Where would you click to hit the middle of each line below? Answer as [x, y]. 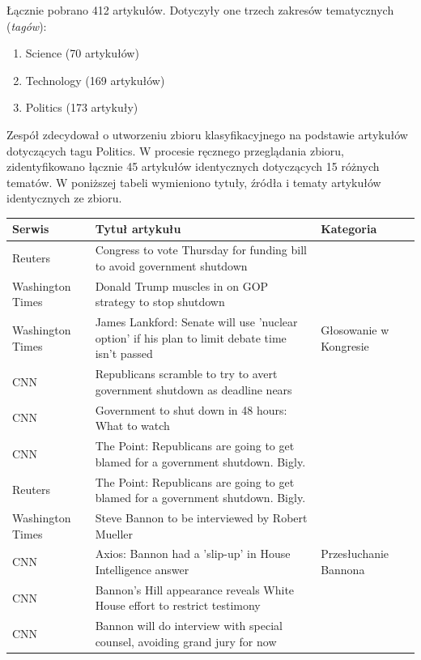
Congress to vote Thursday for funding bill [201, 250]
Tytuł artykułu [138, 229]
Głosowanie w [355, 329]
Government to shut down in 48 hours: [191, 409]
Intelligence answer [142, 569]
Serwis [31, 229]
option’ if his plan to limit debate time [191, 337]
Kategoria [349, 229]
